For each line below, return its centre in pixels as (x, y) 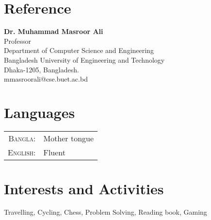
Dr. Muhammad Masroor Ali (54, 31)
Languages (40, 112)
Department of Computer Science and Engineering (79, 50)
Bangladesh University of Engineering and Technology (84, 59)
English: (22, 152)
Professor (18, 41)
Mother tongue (69, 138)
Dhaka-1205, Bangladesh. (41, 69)
